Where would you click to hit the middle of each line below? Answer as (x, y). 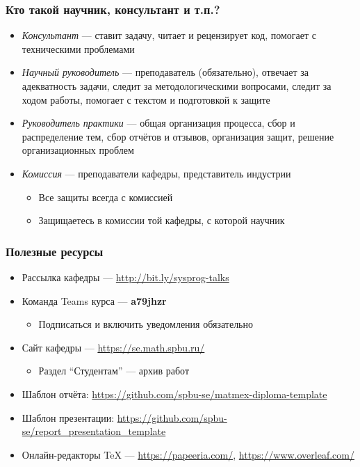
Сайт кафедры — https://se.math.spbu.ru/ (113, 347)
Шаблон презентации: (68, 417)
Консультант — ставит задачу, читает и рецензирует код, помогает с (169, 35)
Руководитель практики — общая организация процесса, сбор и (158, 123)
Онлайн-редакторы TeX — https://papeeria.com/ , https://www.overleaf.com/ (188, 454)
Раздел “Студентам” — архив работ (114, 371)
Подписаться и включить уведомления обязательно (146, 324)
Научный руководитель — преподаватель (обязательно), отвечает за (165, 72)
